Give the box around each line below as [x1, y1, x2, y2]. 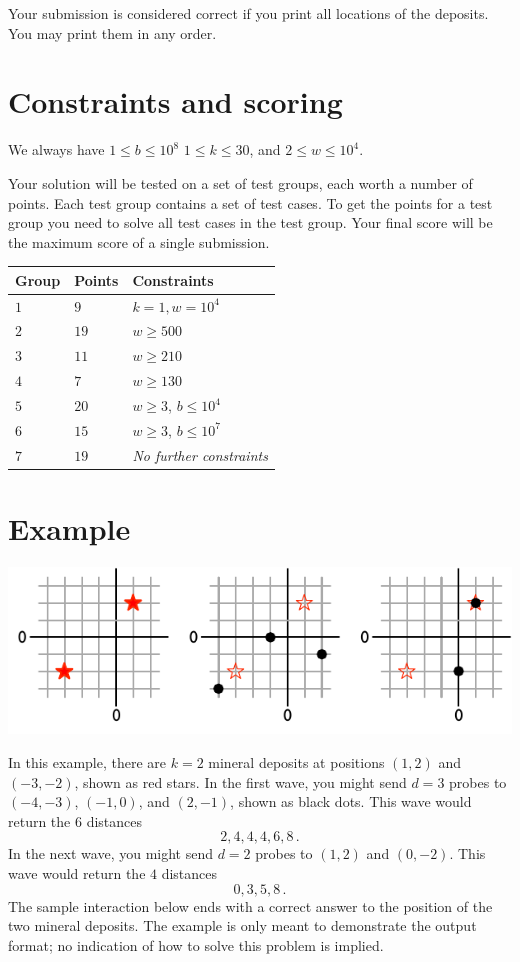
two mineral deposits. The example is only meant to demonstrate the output [8, 915, 477, 936]
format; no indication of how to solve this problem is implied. [8, 934, 384, 955]
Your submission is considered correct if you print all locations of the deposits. [8, 3, 489, 23]
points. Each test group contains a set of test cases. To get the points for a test [8, 192, 493, 213]
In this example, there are [8, 751, 167, 772]
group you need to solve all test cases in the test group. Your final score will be [8, 212, 493, 233]
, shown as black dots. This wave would [230, 791, 472, 812]
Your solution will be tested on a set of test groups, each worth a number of [8, 172, 473, 193]
